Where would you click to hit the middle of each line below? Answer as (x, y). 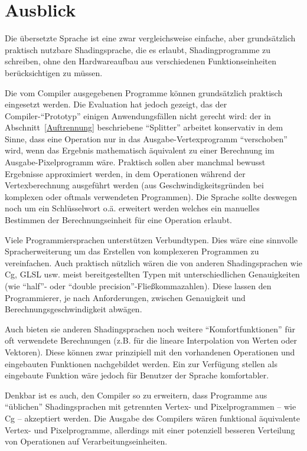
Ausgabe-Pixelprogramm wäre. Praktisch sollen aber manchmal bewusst (135, 162)
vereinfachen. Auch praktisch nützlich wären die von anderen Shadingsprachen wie (153, 262)
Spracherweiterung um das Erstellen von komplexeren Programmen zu (132, 251)
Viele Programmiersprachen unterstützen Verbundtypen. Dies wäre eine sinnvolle (151, 239)
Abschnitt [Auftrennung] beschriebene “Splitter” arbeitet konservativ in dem (144, 127)
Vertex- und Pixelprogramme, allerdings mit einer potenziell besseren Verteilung (150, 429)
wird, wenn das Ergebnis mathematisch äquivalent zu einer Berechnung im (140, 150)
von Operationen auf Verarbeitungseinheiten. (86, 441)
